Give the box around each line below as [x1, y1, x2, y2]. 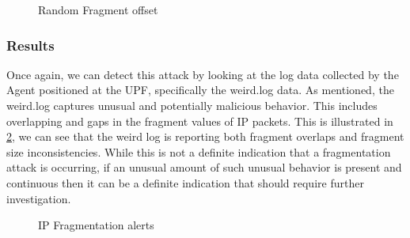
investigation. [6, 190, 71, 206]
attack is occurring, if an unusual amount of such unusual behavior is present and [6, 159, 402, 176]
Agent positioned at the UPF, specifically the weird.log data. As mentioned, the [6, 81, 394, 98]
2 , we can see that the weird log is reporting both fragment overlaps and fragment [6, 128, 404, 145]
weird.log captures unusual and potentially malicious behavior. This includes [6, 97, 378, 113]
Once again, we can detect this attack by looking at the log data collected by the [6, 66, 399, 82]
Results [6, 35, 55, 55]
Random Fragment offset [38, 2, 158, 17]
